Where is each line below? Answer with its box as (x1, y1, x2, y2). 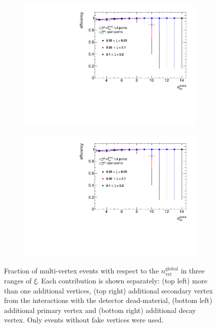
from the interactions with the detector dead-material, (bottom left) (4, 295, 212, 305)
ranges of (4, 275, 31, 285)
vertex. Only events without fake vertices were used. (4, 314, 163, 325)
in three (180, 265, 205, 276)
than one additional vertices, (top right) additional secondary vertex (4, 285, 213, 295)
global (165, 266, 178, 271)
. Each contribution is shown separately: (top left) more (36, 275, 207, 285)
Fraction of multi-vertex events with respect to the (4, 265, 159, 276)
